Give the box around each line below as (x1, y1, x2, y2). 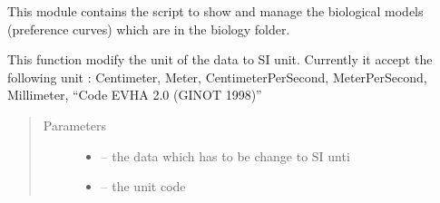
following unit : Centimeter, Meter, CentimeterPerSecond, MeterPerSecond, (7, 67, 427, 86)
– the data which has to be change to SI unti (101, 146, 350, 165)
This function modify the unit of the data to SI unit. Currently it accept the (7, 50, 433, 69)
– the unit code (101, 177, 186, 196)
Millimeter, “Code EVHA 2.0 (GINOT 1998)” (7, 85, 262, 104)
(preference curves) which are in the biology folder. (7, 19, 290, 38)
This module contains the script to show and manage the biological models (7, 2, 424, 20)
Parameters (43, 115, 106, 134)
